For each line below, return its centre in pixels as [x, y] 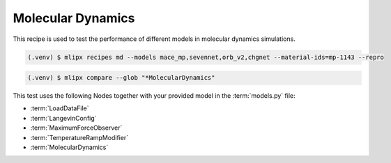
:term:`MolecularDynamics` [69, 147]
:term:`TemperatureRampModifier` [79, 137]
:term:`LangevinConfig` [63, 118]
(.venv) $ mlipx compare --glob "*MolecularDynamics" [121, 78]
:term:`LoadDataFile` [60, 108]
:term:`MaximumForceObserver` [76, 128]
